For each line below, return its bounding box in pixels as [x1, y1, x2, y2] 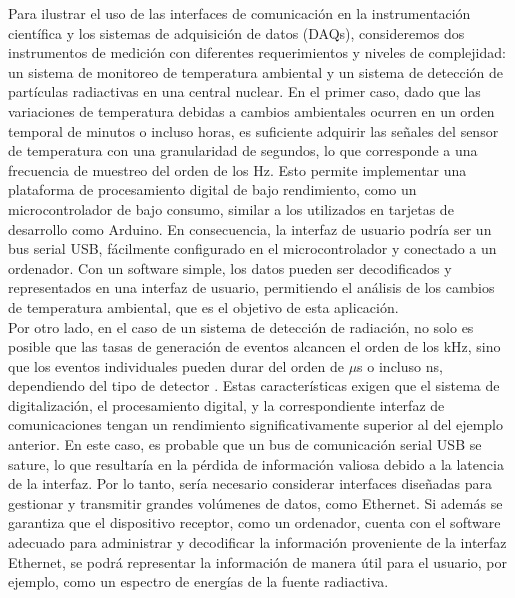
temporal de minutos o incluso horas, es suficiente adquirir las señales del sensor [8, 120, 499, 141]
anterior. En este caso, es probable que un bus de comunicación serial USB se [8, 434, 482, 455]
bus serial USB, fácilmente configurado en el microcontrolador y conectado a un [8, 238, 497, 259]
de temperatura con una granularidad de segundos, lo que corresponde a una [8, 140, 478, 161]
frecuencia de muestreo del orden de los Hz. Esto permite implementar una [8, 159, 467, 180]
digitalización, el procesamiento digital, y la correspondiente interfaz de [8, 394, 445, 415]
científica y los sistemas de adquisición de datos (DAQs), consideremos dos [8, 22, 465, 43]
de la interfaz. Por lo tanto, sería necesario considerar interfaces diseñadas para [8, 473, 492, 494]
